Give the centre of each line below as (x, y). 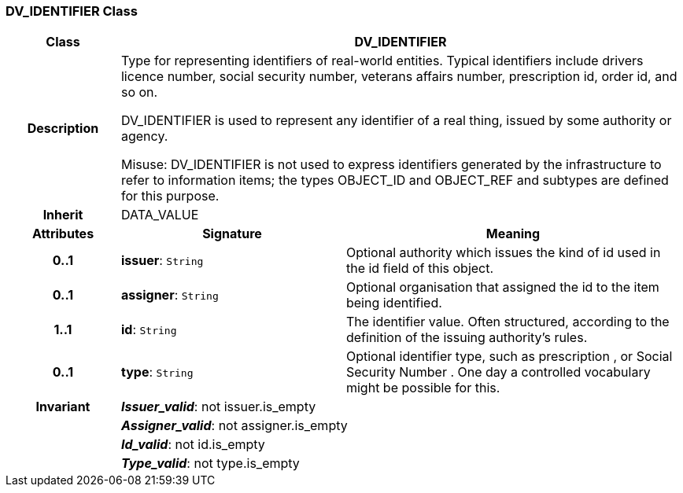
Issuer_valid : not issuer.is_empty (218, 407)
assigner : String (170, 295)
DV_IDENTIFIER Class (72, 11)
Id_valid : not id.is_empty (193, 445)
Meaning (513, 234)
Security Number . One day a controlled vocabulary (498, 372)
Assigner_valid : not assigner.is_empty (234, 426)
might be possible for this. (423, 388)
